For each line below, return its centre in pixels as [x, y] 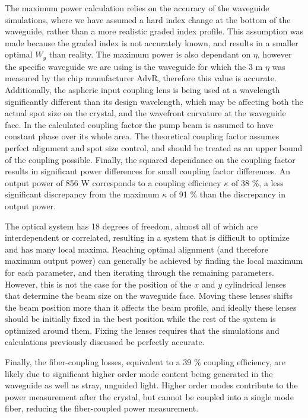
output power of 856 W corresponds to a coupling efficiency [113, 182]
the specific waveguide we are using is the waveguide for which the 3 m [134, 66]
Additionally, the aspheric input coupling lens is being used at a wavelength [142, 90]
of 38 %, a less [258, 182]
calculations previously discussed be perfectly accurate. [105, 342]
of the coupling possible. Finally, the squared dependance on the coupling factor [150, 159]
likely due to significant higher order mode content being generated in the [139, 373]
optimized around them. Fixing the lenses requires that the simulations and [142, 330]
